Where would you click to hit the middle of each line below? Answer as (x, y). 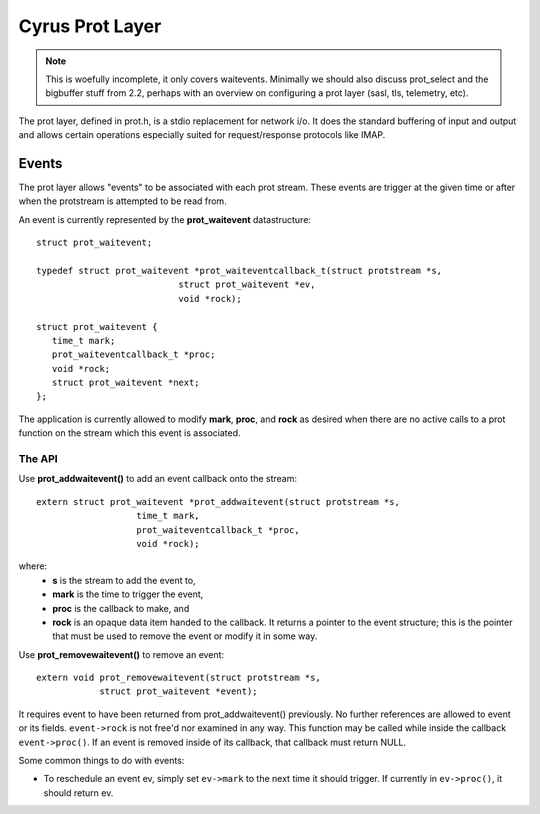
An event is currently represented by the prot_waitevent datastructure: (165, 219)
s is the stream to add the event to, (124, 580)
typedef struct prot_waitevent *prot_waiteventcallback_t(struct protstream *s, (239, 270)
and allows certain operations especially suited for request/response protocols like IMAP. (202, 135)
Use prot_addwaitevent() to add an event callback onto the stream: (158, 479)
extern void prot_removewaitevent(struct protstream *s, (179, 678)
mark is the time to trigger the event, (128, 594)
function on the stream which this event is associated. (129, 433)
